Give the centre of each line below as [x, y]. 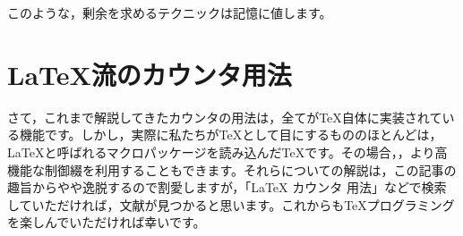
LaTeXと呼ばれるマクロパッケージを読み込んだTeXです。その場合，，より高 [227, 152]
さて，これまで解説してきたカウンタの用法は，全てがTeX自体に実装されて [225, 117]
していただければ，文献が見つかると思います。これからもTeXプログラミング [231, 204]
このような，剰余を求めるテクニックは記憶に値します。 [170, 13]
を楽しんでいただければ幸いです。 [107, 222]
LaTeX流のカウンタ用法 [150, 74]
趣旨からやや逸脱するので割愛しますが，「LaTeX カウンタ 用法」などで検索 [227, 187]
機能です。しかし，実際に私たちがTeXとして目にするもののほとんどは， [231, 135]
